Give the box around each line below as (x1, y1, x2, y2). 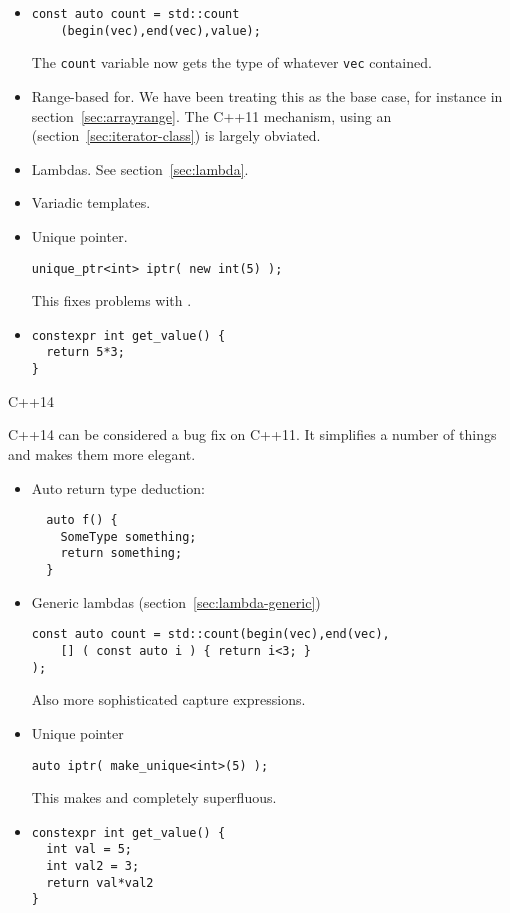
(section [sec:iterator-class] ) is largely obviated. (31, 125, 321, 146)
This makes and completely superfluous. (31, 787, 277, 808)
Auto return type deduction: (31, 477, 205, 498)
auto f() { (46, 513, 118, 528)
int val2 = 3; (46, 859, 140, 874)
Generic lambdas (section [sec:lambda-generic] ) (31, 591, 321, 612)
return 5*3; (46, 345, 125, 360)
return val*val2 (46, 875, 154, 890)
